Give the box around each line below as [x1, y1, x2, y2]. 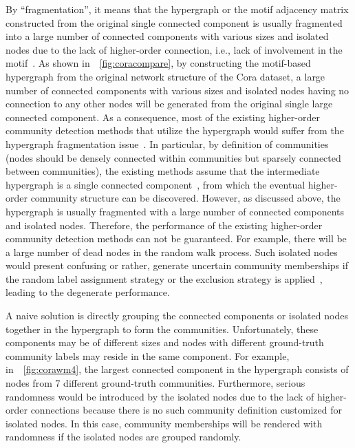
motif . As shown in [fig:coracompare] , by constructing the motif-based [6, 56, 311, 70]
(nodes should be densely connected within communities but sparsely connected [6, 150, 341, 164]
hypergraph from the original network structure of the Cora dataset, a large [6, 69, 325, 83]
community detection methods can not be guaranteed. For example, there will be [6, 231, 347, 246]
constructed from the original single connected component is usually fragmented [6, 15, 343, 30]
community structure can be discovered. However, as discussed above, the [30, 191, 341, 205]
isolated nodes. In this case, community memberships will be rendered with [6, 416, 323, 430]
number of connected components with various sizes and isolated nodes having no [6, 83, 349, 97]
